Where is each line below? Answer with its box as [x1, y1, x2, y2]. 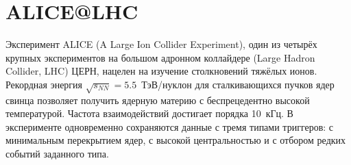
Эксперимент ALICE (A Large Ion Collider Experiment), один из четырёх [5, 37, 317, 51]
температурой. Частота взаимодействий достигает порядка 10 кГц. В [5, 106, 293, 120]
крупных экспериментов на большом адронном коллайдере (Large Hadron [5, 50, 315, 64]
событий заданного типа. [5, 147, 109, 161]
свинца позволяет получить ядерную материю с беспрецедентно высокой [5, 92, 310, 107]
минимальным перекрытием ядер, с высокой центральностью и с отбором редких [5, 133, 346, 147]
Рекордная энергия [5, 77, 83, 91]
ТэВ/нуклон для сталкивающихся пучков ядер [141, 77, 335, 91]
